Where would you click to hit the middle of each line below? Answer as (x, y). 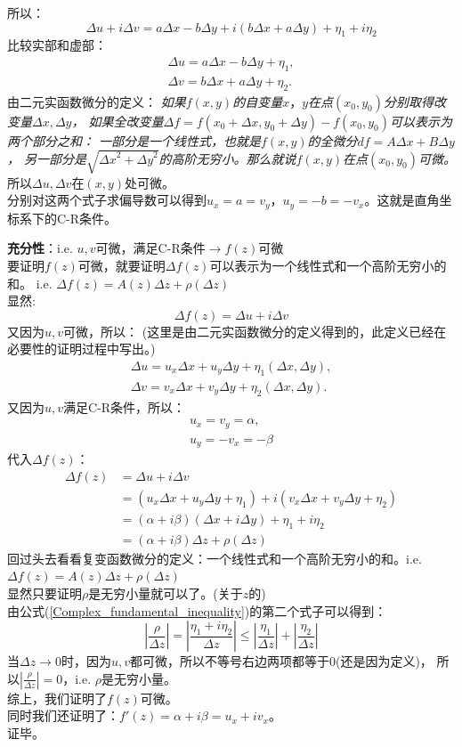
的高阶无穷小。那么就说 (227, 158)
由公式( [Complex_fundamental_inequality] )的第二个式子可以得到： (197, 610)
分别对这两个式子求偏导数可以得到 (107, 200)
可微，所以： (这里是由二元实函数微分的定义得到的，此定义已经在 (255, 331)
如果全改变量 (126, 121)
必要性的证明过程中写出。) (81, 349)
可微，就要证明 (122, 266)
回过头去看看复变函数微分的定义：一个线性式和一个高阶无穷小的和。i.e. (215, 558)
